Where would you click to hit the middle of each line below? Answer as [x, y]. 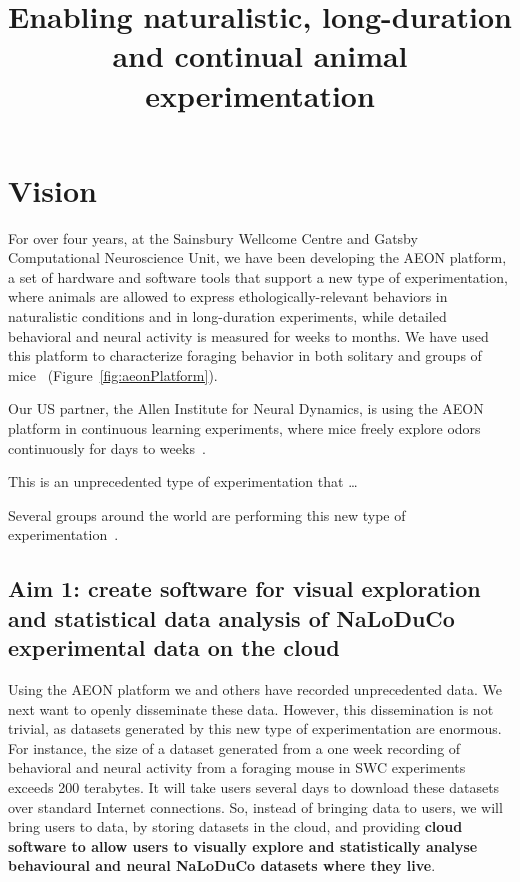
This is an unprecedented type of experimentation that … [183, 481]
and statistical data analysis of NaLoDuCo [231, 617]
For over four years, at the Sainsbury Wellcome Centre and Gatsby [213, 237]
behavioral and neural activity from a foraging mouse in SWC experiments [237, 767]
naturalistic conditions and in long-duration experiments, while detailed [227, 316]
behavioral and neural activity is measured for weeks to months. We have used [248, 335]
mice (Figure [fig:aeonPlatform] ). [113, 374]
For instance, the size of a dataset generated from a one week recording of [234, 747]
